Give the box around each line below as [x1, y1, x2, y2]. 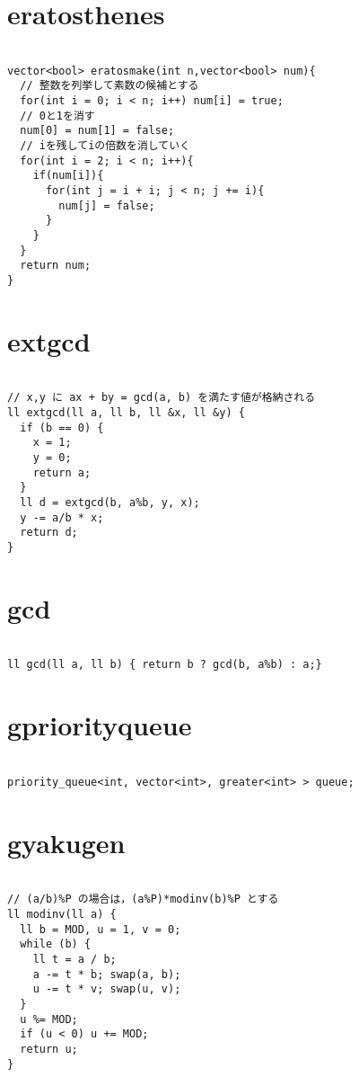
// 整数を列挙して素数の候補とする [20, 79, 199, 93]
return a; [32, 466, 92, 479]
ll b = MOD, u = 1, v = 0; [20, 922, 181, 936]
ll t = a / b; [32, 952, 117, 966]
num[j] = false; [58, 199, 155, 212]
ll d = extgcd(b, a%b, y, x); [20, 496, 200, 509]
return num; [20, 259, 92, 272]
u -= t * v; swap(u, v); [32, 983, 181, 996]
